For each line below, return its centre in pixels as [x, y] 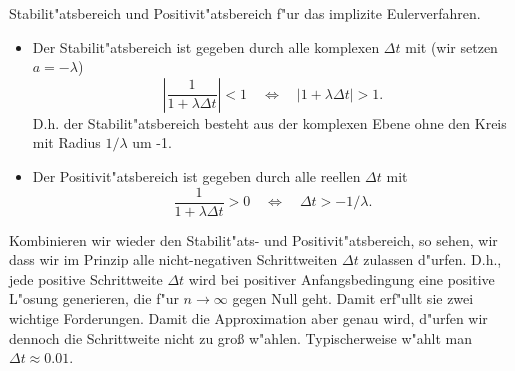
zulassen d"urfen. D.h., [432, 259]
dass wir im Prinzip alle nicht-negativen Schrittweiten [173, 259]
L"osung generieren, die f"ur [94, 298]
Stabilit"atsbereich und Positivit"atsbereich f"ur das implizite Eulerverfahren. [245, 13]
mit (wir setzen [451, 46]
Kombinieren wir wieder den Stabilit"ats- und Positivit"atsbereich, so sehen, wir [253, 239]
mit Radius [66, 142]
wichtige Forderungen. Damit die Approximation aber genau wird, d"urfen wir [248, 318]
